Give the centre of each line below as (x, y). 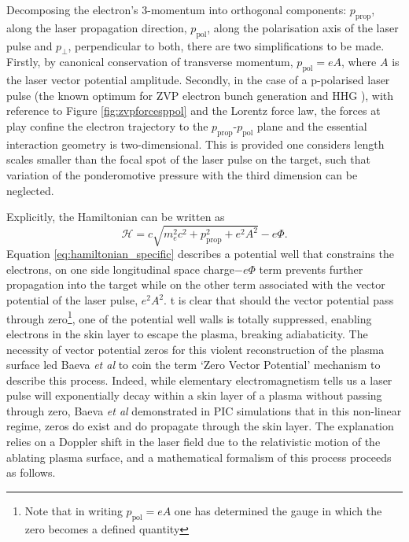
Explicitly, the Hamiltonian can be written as (116, 217)
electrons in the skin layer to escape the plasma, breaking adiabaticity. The (187, 333)
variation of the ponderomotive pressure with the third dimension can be (182, 174)
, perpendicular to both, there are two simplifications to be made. (226, 45)
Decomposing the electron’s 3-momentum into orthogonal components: (177, 9)
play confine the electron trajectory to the (107, 125)
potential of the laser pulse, (72, 300)
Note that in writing (74, 510)
